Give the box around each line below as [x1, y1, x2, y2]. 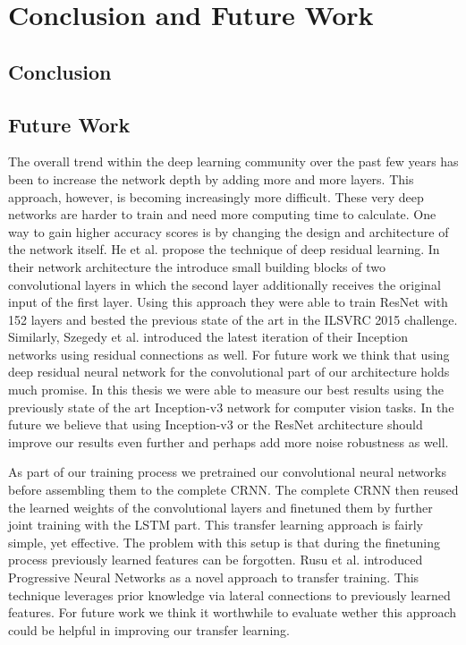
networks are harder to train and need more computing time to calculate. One [8, 205, 436, 224]
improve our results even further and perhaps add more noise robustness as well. [8, 432, 449, 451]
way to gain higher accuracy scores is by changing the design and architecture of [8, 222, 449, 241]
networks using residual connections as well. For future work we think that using [8, 344, 450, 363]
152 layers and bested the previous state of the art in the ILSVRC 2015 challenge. [8, 310, 458, 328]
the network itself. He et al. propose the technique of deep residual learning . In [8, 240, 440, 259]
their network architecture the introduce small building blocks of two [8, 257, 386, 276]
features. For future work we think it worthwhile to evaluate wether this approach [8, 603, 457, 622]
